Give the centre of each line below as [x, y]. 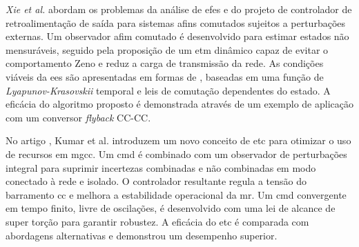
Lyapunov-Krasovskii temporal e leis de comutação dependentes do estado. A [168, 90]
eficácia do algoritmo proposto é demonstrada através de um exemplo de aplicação [179, 104]
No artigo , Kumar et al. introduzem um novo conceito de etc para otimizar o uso [178, 140]
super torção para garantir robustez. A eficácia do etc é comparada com [157, 221]
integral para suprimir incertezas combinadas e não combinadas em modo [161, 167]
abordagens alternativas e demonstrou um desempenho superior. [142, 235]
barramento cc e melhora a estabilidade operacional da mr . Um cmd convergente [176, 194]
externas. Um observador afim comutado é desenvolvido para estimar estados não [177, 36]
